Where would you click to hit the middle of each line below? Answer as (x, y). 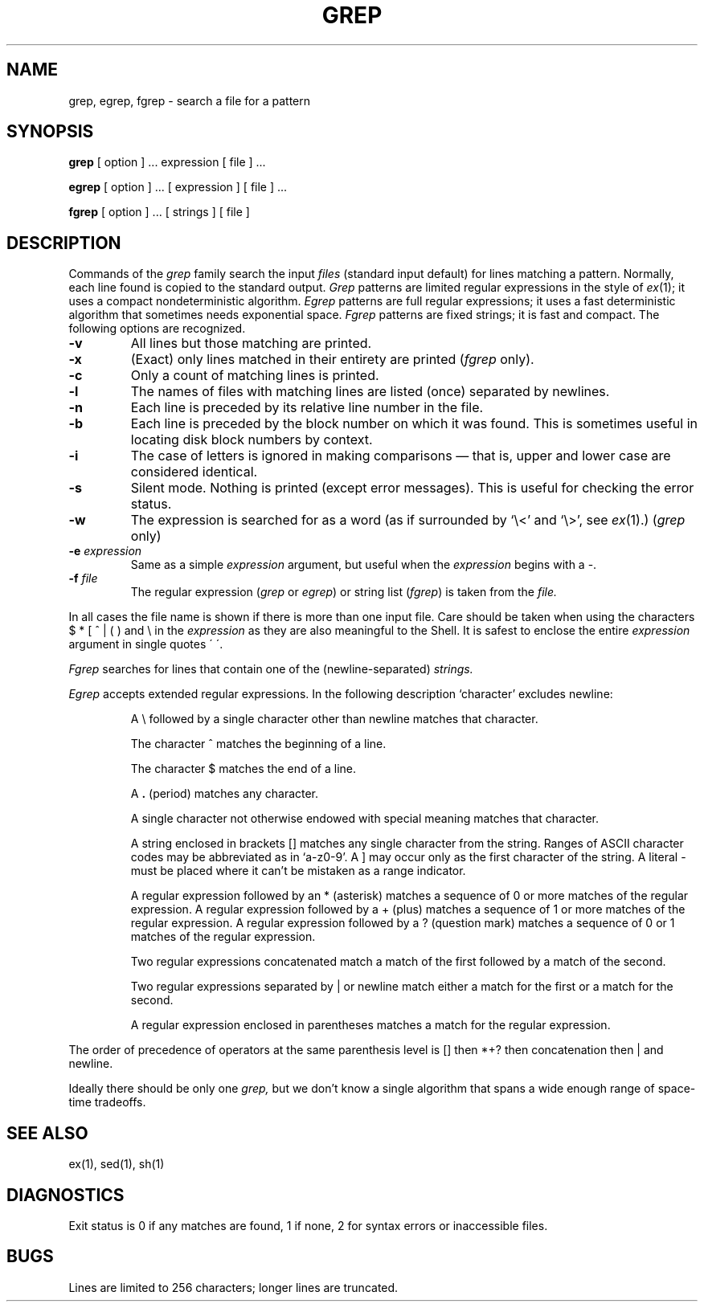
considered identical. (194, 472)
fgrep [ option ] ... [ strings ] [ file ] (159, 212)
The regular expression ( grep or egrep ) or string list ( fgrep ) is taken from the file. (344, 592)
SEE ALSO (47, 1133)
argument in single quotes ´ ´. (146, 644)
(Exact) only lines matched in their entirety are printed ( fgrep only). (332, 360)
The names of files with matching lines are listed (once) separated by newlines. (370, 392)
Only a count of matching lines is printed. (255, 376)
